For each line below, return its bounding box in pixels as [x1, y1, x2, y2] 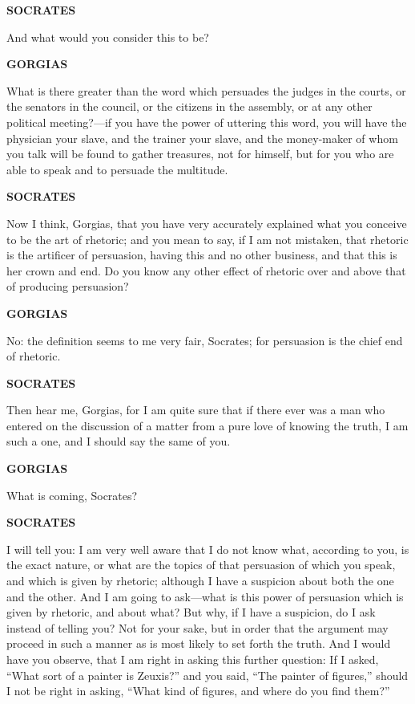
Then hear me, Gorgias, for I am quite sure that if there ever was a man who [6, 401, 385, 418]
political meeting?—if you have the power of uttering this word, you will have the [6, 113, 407, 130]
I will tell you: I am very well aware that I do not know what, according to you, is [6, 540, 409, 557]
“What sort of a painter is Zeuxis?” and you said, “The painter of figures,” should [6, 666, 409, 683]
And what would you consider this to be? [6, 28, 209, 45]
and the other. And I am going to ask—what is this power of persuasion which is [6, 588, 404, 604]
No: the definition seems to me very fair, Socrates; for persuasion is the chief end [6, 332, 403, 348]
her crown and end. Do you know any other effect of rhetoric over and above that [6, 262, 406, 279]
